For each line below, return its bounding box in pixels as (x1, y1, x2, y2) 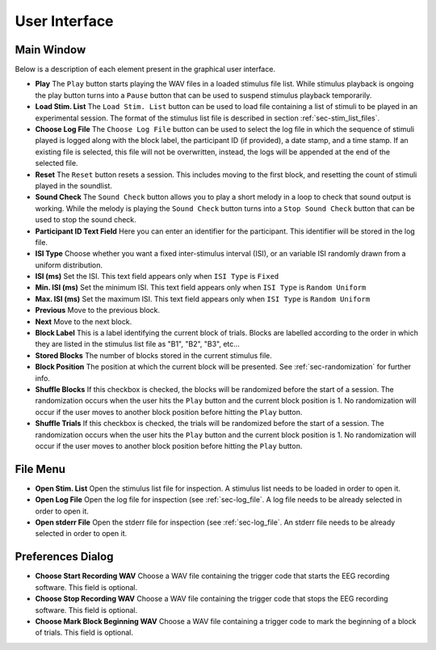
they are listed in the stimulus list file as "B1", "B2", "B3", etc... (35, 340, 240, 349)
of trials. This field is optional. (35, 627, 133, 638)
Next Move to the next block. (35, 316, 132, 327)
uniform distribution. (35, 260, 103, 270)
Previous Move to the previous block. (35, 306, 161, 315)
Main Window (15, 43, 86, 57)
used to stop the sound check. (35, 215, 136, 225)
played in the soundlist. (35, 180, 113, 190)
